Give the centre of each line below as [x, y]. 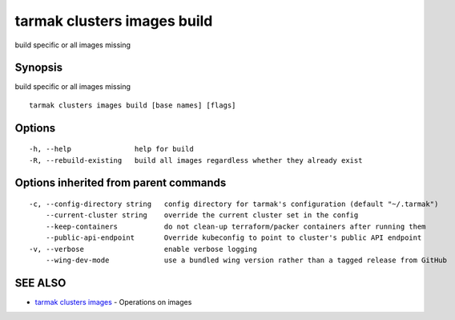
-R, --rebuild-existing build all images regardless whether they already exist [196, 160]
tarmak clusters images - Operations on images [113, 302]
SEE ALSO [40, 283]
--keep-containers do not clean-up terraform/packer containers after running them [236, 226]
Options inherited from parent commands [121, 183]
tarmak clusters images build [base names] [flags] [133, 105]
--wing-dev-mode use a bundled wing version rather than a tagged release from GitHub [246, 260]
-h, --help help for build [111, 149]
